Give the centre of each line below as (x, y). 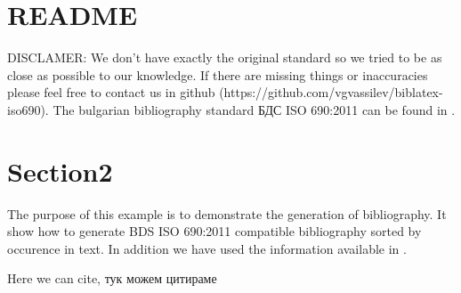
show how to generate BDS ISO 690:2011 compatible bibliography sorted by (214, 231)
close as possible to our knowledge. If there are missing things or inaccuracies (218, 74)
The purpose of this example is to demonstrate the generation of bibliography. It (227, 213)
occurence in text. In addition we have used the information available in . (207, 248)
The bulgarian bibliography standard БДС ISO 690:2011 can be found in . (254, 109)
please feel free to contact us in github (111, 92)
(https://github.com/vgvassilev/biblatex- (331, 92)
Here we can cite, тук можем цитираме (112, 278)
